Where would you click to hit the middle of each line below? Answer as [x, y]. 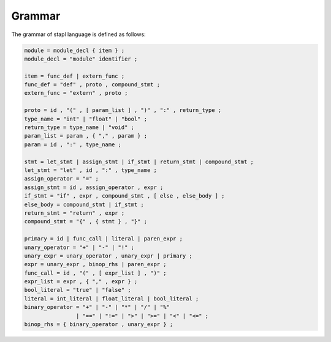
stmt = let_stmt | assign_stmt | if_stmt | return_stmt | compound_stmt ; [139, 162]
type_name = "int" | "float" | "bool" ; [86, 119]
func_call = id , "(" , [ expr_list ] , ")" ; [95, 273]
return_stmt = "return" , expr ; [74, 213]
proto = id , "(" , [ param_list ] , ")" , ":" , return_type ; [123, 110]
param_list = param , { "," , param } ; [86, 136]
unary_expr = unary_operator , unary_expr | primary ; [108, 256]
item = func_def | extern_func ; [74, 76]
